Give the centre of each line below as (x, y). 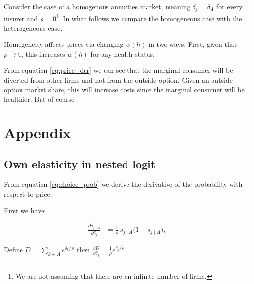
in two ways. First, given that (193, 44)
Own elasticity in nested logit (80, 164)
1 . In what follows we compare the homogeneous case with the (149, 18)
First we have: (25, 210)
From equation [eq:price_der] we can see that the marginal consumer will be (118, 70)
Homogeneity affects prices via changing (64, 44)
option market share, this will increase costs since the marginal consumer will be (124, 89)
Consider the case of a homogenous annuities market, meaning (97, 6)
